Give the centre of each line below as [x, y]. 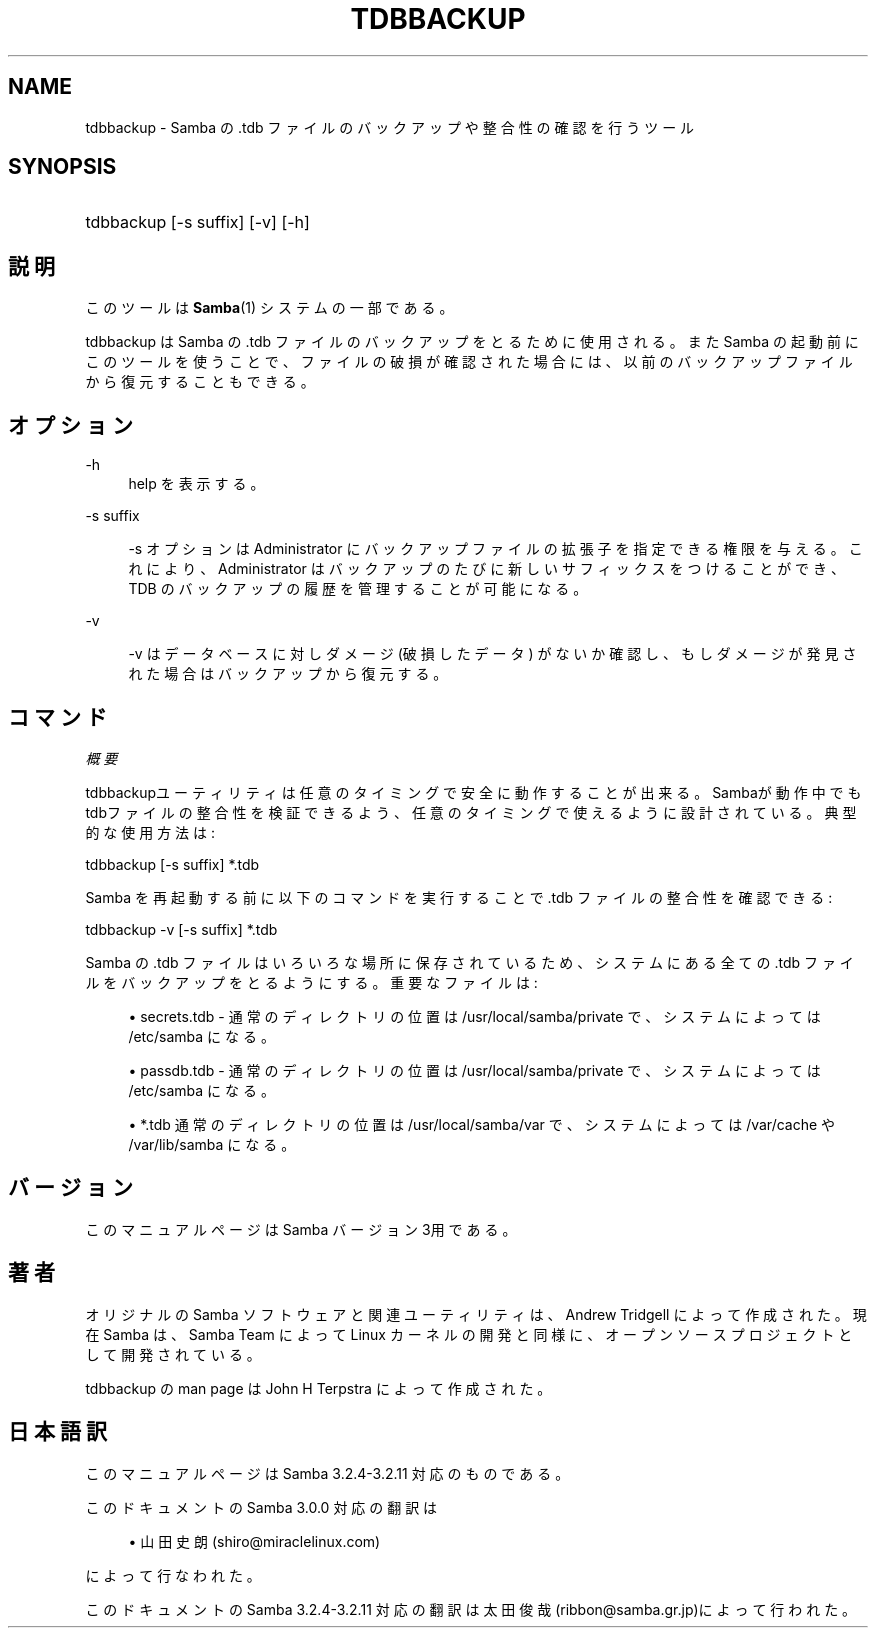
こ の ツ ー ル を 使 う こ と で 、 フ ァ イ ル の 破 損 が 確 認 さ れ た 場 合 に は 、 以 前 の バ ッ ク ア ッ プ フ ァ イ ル [469, 362]
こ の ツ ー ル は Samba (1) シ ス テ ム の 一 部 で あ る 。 [269, 308]
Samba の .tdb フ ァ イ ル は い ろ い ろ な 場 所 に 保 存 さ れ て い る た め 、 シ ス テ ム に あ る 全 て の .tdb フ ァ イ [469, 962]
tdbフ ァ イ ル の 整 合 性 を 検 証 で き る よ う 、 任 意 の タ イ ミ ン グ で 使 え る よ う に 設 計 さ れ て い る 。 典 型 [471, 812]
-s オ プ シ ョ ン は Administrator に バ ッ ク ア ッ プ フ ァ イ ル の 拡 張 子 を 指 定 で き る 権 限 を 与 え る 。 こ [495, 549]
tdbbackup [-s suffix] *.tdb [172, 864]
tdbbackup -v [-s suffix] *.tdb [181, 929]
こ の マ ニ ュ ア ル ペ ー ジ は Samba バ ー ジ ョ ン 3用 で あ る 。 [301, 1229]
